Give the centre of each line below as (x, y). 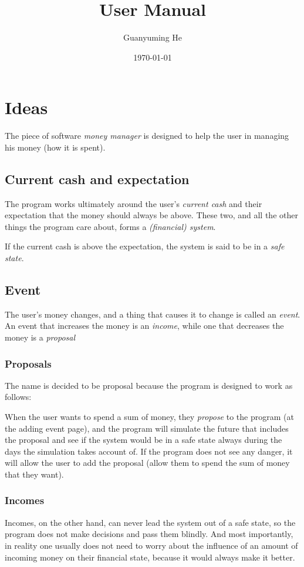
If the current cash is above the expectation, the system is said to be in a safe (145, 246)
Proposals (28, 363)
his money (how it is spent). (55, 147)
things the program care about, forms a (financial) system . (110, 226)
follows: (18, 397)
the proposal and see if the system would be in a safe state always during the (143, 440)
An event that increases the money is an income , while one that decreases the (144, 326)
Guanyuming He (153, 37)
